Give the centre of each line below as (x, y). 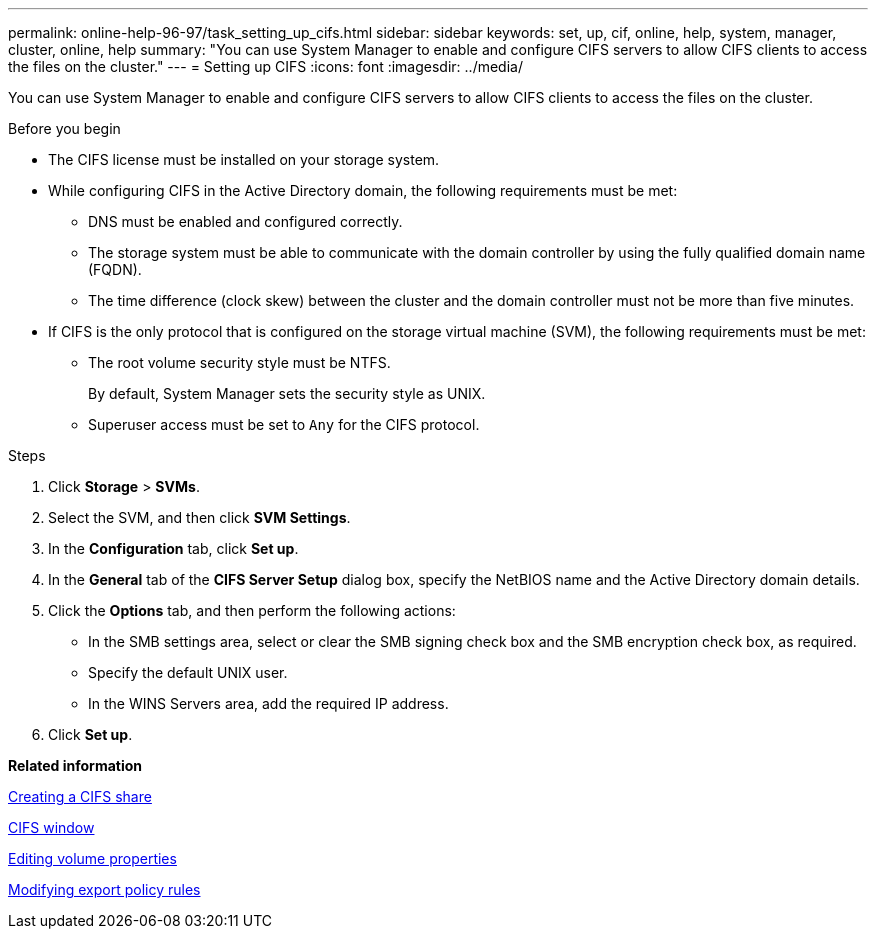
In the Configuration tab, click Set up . (173, 548)
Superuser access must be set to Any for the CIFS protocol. (284, 424)
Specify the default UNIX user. (188, 672)
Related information (75, 765)
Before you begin (64, 128)
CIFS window (51, 827)
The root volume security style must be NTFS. (239, 362)
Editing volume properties (92, 858)
